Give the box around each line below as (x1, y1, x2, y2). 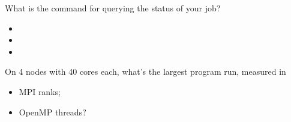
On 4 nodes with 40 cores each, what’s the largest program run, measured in (5, 65, 286, 78)
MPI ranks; (19, 85, 61, 97)
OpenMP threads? (19, 105, 86, 118)
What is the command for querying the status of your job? (5, 2, 221, 14)
